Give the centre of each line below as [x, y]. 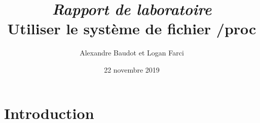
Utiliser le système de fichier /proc [132, 28]
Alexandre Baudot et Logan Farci [132, 53]
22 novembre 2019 [132, 69]
